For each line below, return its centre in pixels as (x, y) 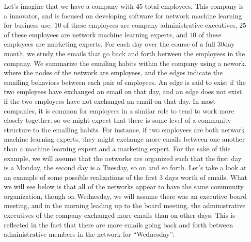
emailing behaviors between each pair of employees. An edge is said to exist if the (125, 82)
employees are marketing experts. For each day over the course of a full (110, 44)
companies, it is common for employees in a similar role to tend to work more (119, 110)
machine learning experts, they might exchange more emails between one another (125, 139)
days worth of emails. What (206, 177)
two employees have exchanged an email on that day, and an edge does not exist (123, 91)
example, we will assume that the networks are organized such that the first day (123, 158)
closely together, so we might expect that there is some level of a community (118, 120)
